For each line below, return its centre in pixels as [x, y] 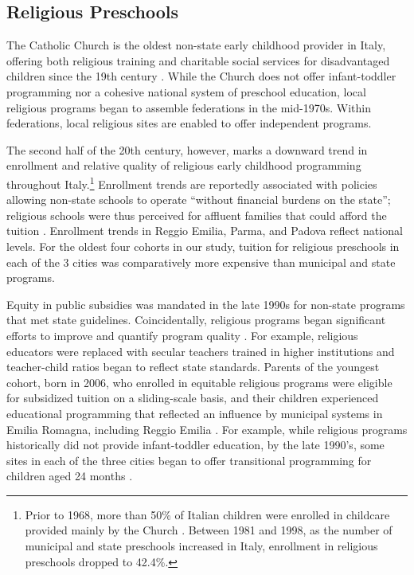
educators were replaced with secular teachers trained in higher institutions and [201, 351]
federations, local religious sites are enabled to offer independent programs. [189, 123]
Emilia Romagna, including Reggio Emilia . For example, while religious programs [207, 429]
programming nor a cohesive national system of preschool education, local [186, 91]
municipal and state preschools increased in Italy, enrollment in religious [201, 546]
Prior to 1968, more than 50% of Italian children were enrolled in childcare [207, 514]
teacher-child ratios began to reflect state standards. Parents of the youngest [193, 367]
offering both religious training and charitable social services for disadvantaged [198, 60]
